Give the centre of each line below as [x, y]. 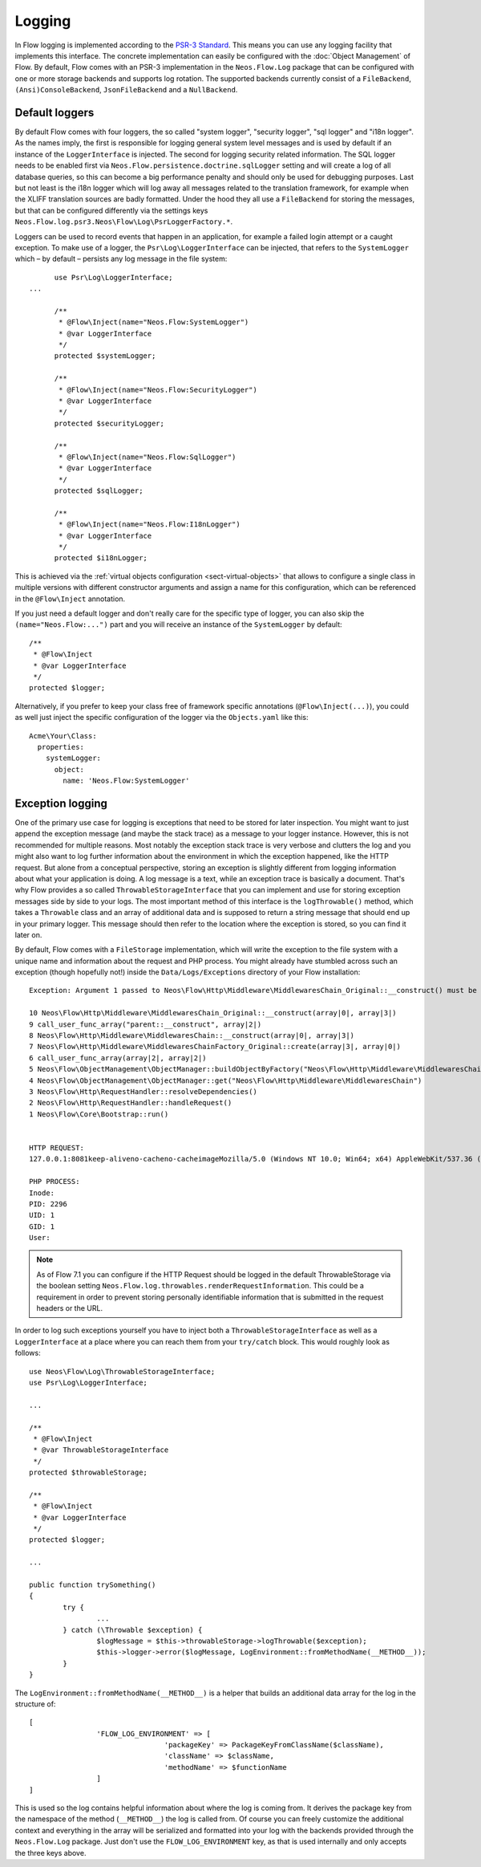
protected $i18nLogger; [101, 558]
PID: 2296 [48, 1204]
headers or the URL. [70, 1308]
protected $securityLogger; [109, 423]
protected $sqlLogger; [99, 491]
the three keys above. [51, 1853]
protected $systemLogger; [105, 356]
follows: [28, 1353]
